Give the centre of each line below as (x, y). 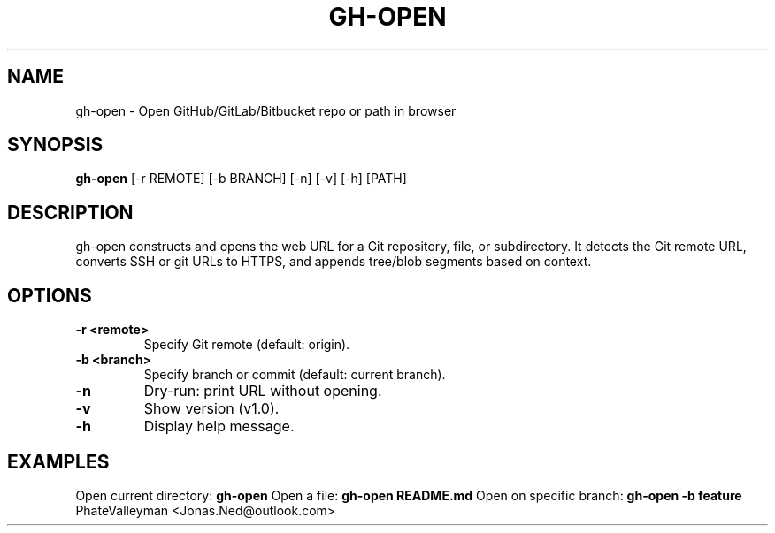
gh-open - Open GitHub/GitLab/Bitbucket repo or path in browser (266, 110)
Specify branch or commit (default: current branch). (295, 375)
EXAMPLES (58, 461)
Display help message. (219, 426)
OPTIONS (50, 295)
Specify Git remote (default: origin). (247, 345)
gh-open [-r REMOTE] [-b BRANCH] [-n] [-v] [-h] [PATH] (241, 179)
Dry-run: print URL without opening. (263, 391)
